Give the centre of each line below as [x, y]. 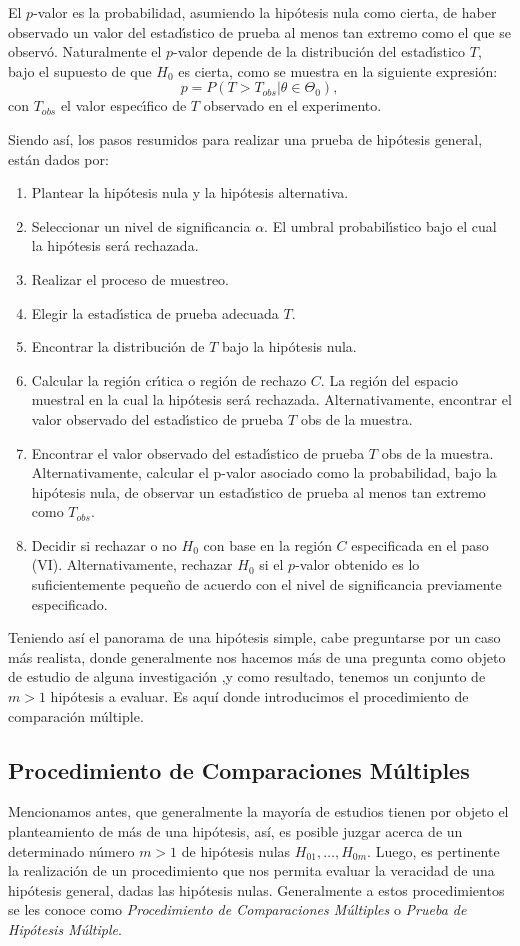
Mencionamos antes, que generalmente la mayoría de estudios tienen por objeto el [258, 811]
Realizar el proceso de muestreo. [130, 278]
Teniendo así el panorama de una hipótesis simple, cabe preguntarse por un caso [254, 637]
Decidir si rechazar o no [104, 544]
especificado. [69, 603]
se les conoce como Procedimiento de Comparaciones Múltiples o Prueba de [237, 909]
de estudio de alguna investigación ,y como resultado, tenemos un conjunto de [247, 676]
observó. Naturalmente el [85, 51]
